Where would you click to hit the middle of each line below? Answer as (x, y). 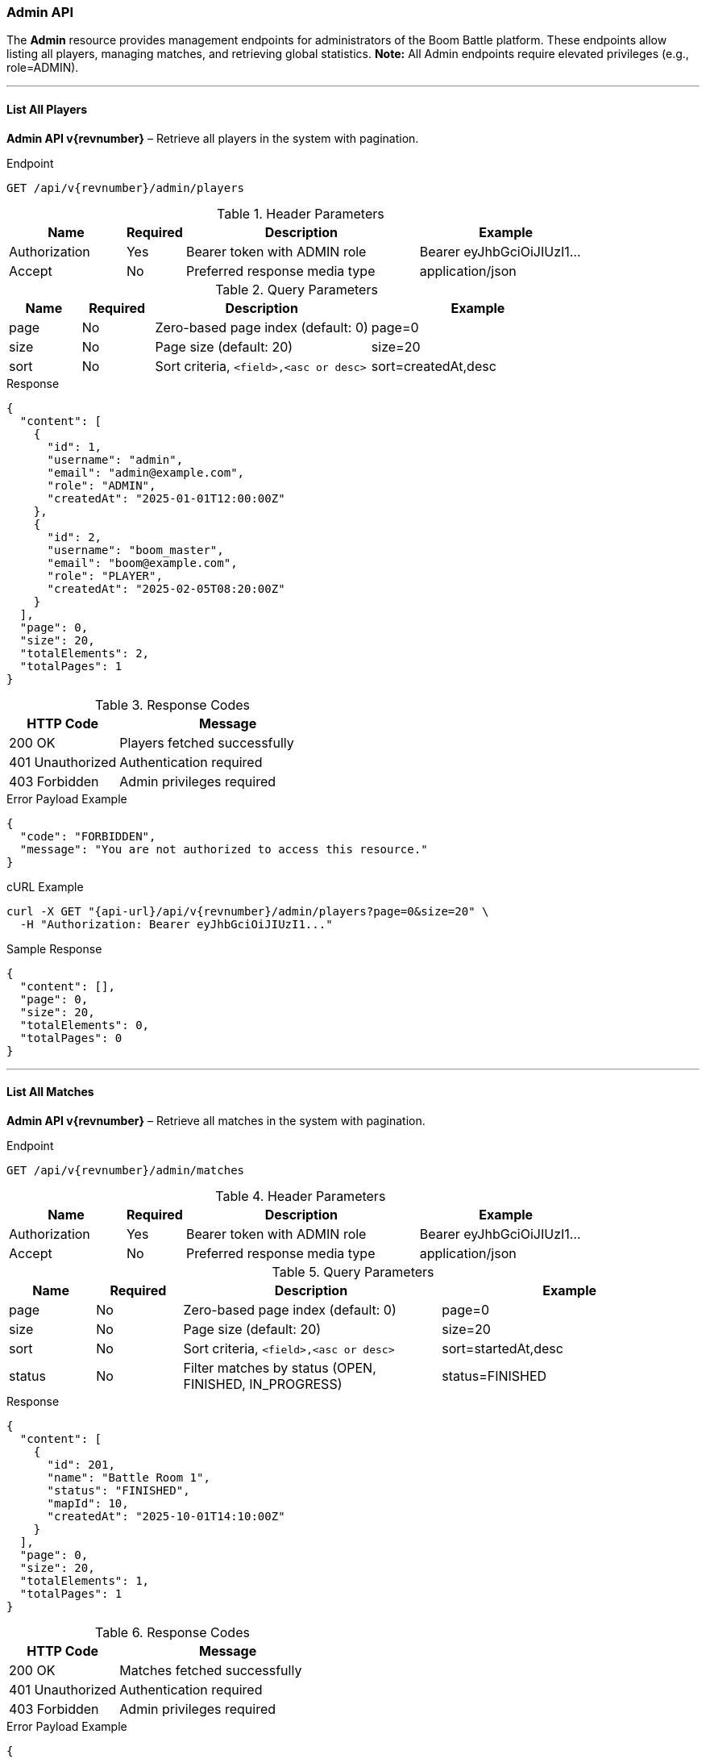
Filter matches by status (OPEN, (280, 1367)
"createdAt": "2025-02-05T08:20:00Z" (166, 588)
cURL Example (45, 886)
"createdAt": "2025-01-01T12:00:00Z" (166, 498)
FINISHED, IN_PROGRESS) (263, 1384)
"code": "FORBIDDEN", (88, 836)
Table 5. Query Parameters (353, 1271)
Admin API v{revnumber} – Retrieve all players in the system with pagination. (213, 138)
